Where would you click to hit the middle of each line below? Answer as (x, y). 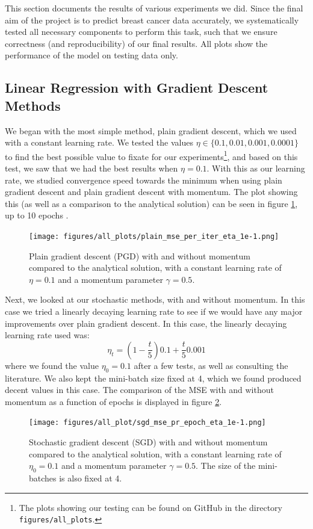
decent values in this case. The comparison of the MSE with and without (139, 390)
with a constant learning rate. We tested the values (99, 142)
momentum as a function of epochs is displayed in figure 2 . (113, 401)
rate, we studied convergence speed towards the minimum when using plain (144, 180)
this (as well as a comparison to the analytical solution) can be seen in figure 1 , (151, 203)
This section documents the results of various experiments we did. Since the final (154, 8)
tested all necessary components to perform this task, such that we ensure (141, 32)
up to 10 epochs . (37, 215)
